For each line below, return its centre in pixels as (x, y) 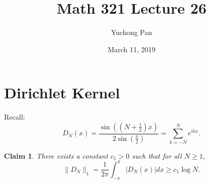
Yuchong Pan (132, 32)
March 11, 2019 (132, 49)
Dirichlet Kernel (62, 93)
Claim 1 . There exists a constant (56, 155)
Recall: (15, 117)
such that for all (157, 155)
